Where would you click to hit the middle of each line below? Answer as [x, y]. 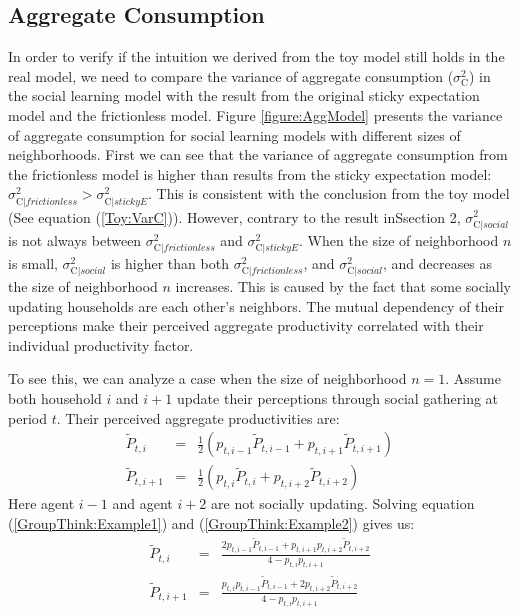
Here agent [41, 503]
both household [55, 397]
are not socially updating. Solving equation [343, 503]
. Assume [473, 378]
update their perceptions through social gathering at [337, 397]
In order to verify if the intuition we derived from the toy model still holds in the [256, 56]
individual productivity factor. [101, 344]
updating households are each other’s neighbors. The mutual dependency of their [256, 305]
